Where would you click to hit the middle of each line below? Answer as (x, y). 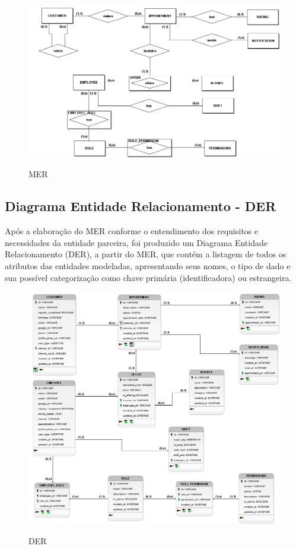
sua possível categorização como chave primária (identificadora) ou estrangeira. (148, 277)
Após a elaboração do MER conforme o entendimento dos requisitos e (132, 231)
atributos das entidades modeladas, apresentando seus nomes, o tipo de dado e (148, 266)
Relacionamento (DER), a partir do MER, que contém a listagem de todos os (146, 254)
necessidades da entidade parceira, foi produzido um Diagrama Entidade (136, 242)
